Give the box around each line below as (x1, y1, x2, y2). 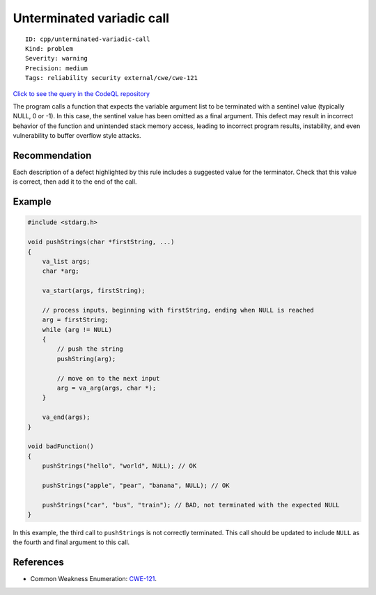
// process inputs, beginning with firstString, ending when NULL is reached (42, 306, 315, 314)
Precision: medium (25, 64, 88, 72)
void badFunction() (27, 443, 94, 450)
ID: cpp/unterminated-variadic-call (25, 35, 150, 43)
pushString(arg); (56, 355, 116, 363)
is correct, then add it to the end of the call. (13, 177, 137, 186)
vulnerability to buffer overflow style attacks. (13, 132, 142, 140)
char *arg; (42, 267, 79, 275)
